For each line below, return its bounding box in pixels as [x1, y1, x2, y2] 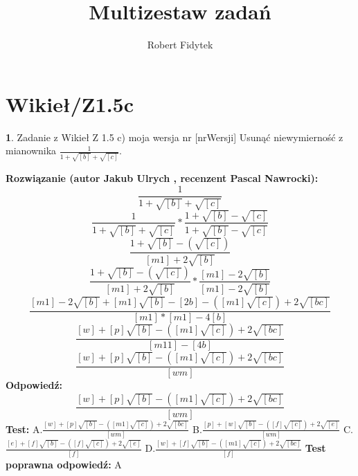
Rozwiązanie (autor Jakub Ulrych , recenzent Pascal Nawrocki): [6, 170, 319, 185]
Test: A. [6, 421, 43, 436]
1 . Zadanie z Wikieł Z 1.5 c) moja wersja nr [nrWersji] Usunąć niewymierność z [6, 129, 343, 144]
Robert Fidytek [147, 37, 213, 52]
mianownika [6, 143, 57, 158]
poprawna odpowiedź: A [6, 457, 122, 471]
